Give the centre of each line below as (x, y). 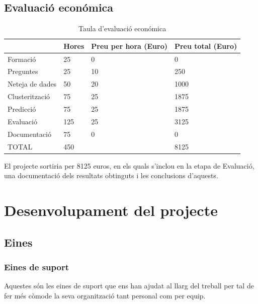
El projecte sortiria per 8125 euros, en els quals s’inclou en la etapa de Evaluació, (129, 165)
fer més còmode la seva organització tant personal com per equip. (105, 295)
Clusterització (29, 96)
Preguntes (23, 71)
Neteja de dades (32, 84)
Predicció (22, 109)
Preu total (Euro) (206, 46)
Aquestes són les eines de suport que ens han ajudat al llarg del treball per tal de (129, 286)
